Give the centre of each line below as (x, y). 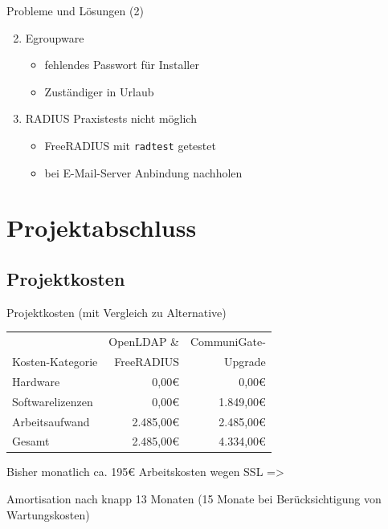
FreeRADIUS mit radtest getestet (130, 145)
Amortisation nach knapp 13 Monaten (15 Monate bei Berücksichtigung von (194, 499)
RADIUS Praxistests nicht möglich (111, 118)
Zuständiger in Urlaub (99, 91)
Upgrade (245, 361)
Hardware (36, 381)
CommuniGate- (228, 342)
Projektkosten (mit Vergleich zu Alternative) (116, 312)
